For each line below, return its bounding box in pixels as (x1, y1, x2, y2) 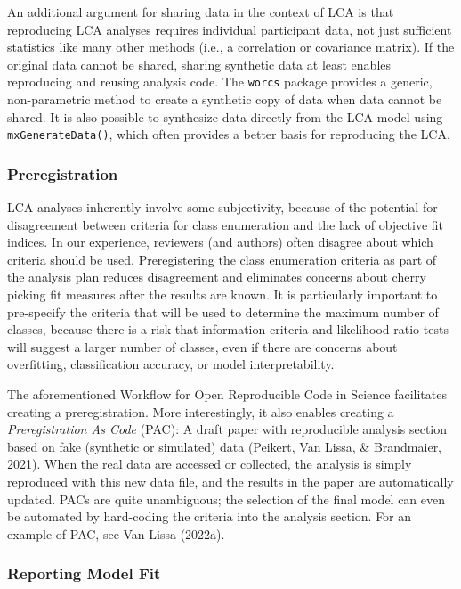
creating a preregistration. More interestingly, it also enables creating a (7, 402, 394, 421)
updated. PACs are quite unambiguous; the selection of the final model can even (7, 489, 446, 508)
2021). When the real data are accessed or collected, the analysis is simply (7, 454, 412, 473)
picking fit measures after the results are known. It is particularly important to (7, 285, 438, 304)
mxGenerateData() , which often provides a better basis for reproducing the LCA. (7, 125, 450, 143)
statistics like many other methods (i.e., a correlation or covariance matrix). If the (7, 37, 455, 56)
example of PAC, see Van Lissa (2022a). (7, 524, 225, 543)
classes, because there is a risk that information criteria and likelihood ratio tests (7, 320, 449, 339)
